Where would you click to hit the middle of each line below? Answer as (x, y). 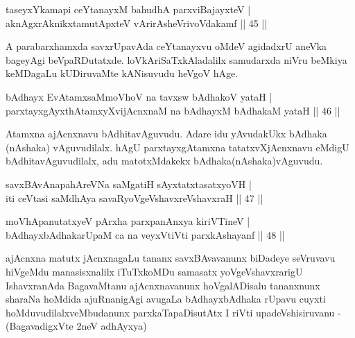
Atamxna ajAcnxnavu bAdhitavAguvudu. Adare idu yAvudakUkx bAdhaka (166, 134)
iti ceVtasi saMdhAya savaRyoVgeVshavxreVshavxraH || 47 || (135, 197)
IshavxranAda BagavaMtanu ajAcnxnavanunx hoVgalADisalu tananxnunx (163, 285)
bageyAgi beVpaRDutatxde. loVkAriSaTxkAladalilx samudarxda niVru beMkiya (176, 59)
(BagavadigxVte (40, 326)
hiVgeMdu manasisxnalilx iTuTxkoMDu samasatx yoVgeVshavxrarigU (154, 271)
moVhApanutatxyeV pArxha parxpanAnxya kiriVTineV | (128, 221)
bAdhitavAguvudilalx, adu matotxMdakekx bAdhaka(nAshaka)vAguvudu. (164, 161)
